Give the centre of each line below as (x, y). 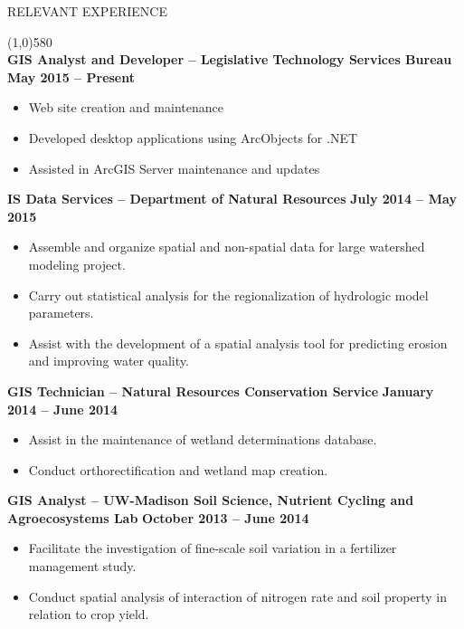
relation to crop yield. (89, 614)
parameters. (61, 313)
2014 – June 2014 (63, 409)
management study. (82, 566)
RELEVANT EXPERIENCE (87, 11)
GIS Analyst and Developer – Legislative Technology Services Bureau (230, 59)
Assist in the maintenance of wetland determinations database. (203, 439)
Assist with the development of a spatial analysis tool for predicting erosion (238, 343)
